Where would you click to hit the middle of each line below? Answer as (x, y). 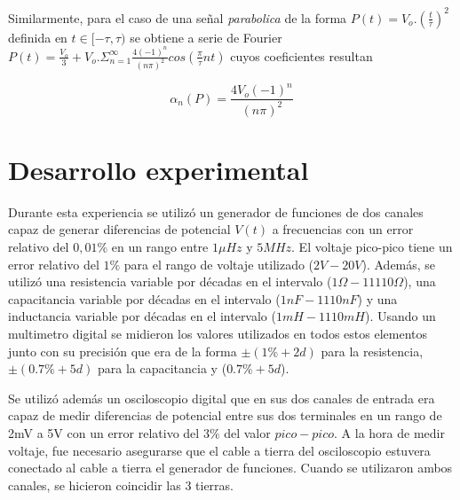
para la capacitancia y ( (163, 368)
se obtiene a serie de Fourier (206, 37)
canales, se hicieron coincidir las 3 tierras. (121, 484)
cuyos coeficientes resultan (301, 55)
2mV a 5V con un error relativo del (104, 433)
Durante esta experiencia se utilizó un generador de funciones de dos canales (216, 211)
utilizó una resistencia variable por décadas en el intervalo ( (170, 281)
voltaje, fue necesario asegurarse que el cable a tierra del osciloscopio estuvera (219, 450)
